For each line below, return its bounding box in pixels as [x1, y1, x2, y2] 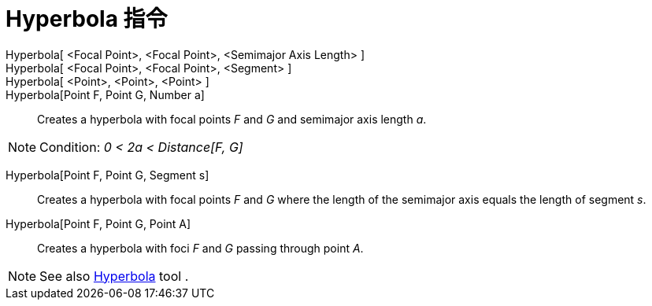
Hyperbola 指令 [6, 6, 168, 32]
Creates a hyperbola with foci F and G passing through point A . [37, 241, 364, 255]
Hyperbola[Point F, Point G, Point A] [6, 216, 191, 230]
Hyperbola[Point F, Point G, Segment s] [6, 168, 209, 182]
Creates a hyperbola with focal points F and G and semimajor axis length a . [37, 112, 427, 126]
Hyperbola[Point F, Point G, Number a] [6, 87, 205, 101]
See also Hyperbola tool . [39, 267, 189, 284]
